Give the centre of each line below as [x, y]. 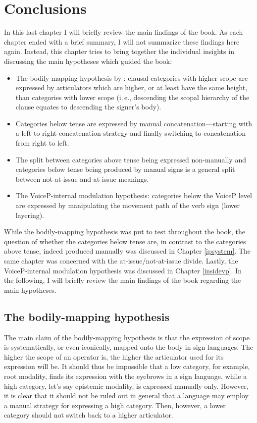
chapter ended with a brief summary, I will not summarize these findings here [122, 41]
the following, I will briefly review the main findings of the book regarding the [123, 280]
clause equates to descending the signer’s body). [88, 107]
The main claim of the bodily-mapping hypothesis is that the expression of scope [127, 337]
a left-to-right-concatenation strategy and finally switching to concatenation [130, 133]
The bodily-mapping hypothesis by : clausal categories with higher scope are [132, 78]
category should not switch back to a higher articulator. [89, 415]
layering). [30, 215]
